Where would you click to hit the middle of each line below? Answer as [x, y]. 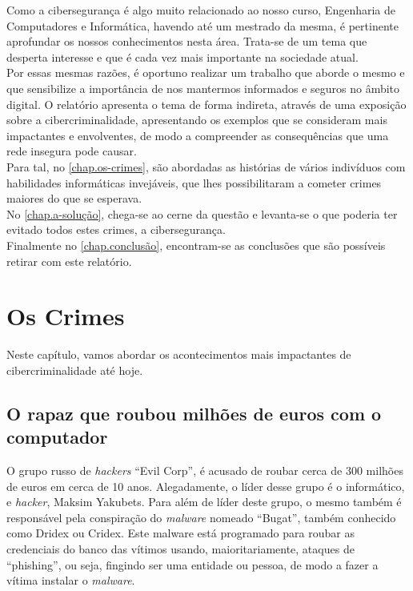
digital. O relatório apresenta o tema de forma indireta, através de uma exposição [206, 104]
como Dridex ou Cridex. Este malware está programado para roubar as [180, 533]
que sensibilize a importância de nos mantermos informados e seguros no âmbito [203, 88]
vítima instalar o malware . [71, 580]
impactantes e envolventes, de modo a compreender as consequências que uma [198, 135]
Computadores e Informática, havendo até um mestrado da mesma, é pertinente [202, 25]
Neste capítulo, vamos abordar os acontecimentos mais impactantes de [179, 354]
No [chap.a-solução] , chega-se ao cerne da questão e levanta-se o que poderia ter [202, 213]
